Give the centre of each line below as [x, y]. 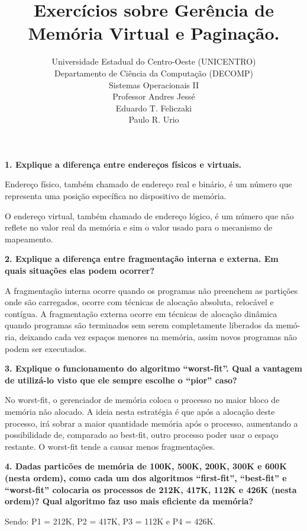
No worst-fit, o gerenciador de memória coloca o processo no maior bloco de [142, 400]
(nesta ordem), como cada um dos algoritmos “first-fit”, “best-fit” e [146, 477]
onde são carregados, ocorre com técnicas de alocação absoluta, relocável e [139, 302]
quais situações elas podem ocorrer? [80, 271]
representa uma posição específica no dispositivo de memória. [116, 196]
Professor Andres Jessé [154, 96]
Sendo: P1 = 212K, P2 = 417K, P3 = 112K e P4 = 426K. [110, 521]
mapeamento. [29, 239]
